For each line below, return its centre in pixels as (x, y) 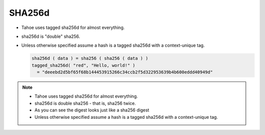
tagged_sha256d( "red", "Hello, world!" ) (83, 65)
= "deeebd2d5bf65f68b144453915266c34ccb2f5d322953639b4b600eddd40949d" (125, 72)
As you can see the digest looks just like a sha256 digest (92, 110)
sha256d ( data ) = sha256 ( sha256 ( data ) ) (90, 58)
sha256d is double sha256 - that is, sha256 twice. (85, 103)
